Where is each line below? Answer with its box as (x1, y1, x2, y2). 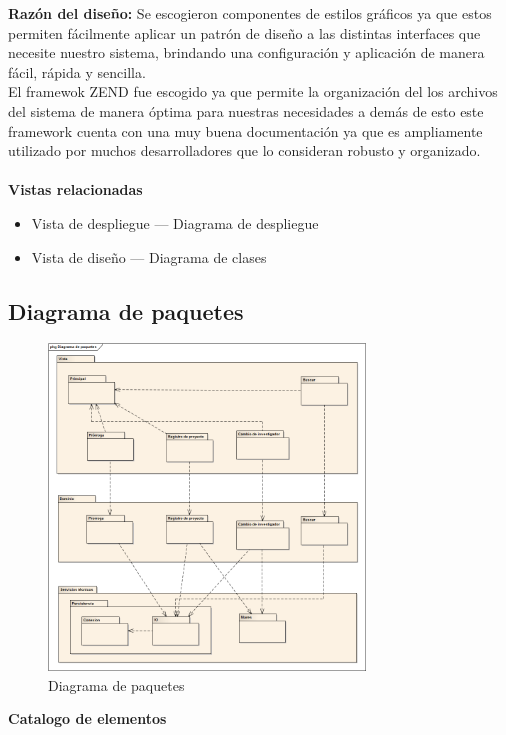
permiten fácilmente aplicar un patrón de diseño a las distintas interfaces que (8, 22, 481, 43)
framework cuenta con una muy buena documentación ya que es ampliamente (8, 120, 483, 141)
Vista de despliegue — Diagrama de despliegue (31, 212, 319, 233)
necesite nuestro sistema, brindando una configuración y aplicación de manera (8, 42, 485, 63)
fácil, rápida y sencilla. (8, 61, 146, 82)
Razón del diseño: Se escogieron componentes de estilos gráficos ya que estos (8, 3, 492, 23)
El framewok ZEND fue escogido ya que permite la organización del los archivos (8, 81, 498, 102)
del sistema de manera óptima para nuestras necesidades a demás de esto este (8, 100, 484, 121)
